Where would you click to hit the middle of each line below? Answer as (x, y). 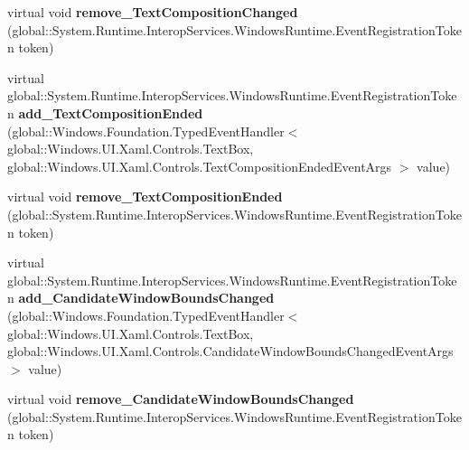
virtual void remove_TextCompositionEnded (145, 197)
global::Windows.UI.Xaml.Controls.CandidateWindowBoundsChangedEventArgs (230, 351)
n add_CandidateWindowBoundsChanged (141, 298)
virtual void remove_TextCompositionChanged (153, 12)
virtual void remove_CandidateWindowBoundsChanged (181, 399)
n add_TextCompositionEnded (105, 112)
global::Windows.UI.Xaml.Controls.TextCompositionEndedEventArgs (200, 166)
